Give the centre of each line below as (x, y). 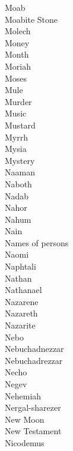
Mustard (20, 125)
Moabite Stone (31, 19)
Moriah (18, 66)
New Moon (25, 419)
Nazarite (20, 325)
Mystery (20, 160)
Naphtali (20, 266)
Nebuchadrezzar (34, 360)
